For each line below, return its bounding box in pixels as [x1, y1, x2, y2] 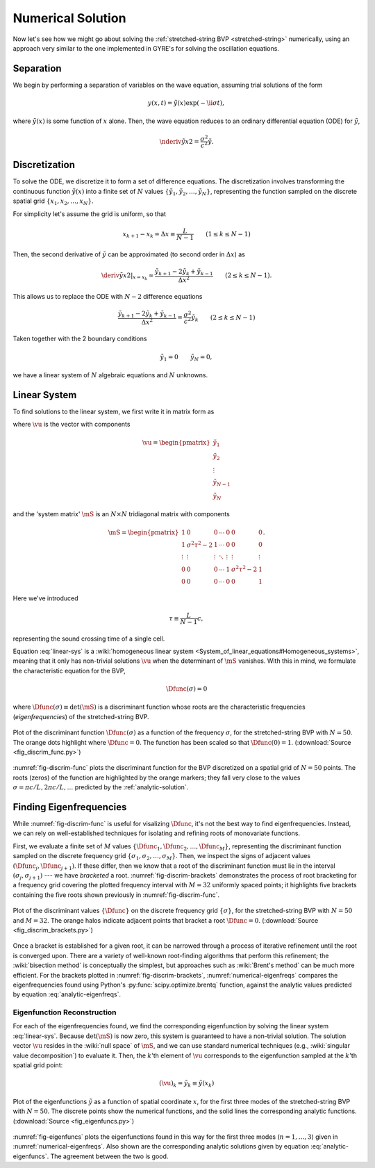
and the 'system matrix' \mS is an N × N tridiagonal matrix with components [12, 510, 231, 518]
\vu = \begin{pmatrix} [142, 438, 211, 446]
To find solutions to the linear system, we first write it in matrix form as [12, 407, 215, 416]
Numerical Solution [12, 10, 126, 26]
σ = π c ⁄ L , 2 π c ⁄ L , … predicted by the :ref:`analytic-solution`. [12, 783, 189, 791]
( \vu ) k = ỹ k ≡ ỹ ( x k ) [158, 1079, 215, 1089]
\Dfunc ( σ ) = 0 [165, 685, 208, 693]
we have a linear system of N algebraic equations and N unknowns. [12, 371, 208, 379]
